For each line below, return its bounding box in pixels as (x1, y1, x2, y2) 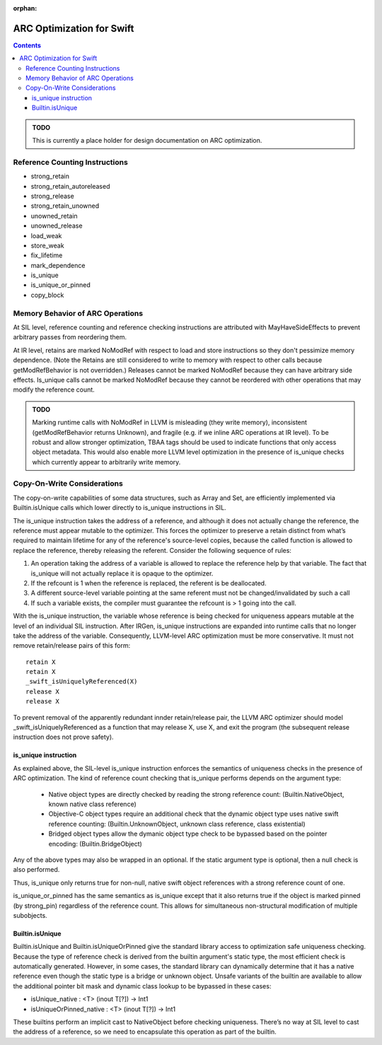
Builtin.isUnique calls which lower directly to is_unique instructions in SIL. (13, 503, 226, 512)
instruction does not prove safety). (13, 732, 114, 742)
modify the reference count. (13, 385, 95, 394)
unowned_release (30, 221, 83, 230)
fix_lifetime (30, 251, 63, 259)
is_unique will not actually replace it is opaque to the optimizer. (30, 569, 214, 578)
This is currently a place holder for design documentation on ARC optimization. (32, 136, 262, 145)
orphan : (13, 4, 37, 12)
